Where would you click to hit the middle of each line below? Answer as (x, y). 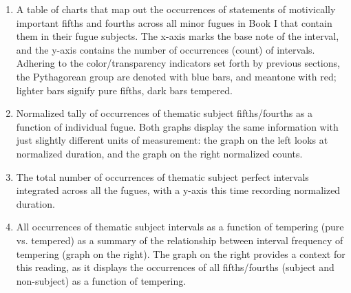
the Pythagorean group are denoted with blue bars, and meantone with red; (176, 76)
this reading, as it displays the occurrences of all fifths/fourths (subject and (175, 267)
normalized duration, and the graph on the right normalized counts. (159, 153)
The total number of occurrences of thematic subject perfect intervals (162, 176)
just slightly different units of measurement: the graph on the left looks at (172, 140)
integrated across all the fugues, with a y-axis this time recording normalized (178, 190)
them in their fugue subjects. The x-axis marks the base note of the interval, (178, 36)
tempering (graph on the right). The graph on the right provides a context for (181, 253)
